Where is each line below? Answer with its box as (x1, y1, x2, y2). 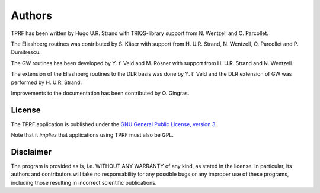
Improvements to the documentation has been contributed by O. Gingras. (11, 89, 190, 96)
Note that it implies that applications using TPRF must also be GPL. (11, 131, 174, 139)
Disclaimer (11, 147, 52, 157)
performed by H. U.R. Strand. (11, 79, 82, 86)
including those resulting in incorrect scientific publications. (11, 179, 157, 186)
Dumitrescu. (11, 49, 41, 56)
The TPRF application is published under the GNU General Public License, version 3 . (11, 120, 217, 127)
